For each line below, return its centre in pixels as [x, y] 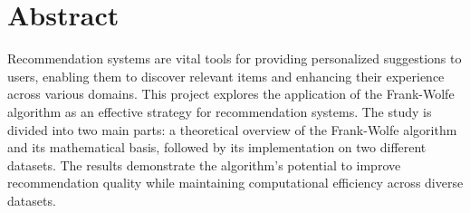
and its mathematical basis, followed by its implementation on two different [217, 147]
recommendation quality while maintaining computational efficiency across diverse [235, 183]
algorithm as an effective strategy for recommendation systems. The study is [220, 111]
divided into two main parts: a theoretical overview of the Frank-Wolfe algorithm [232, 129]
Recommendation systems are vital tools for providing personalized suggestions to [235, 58]
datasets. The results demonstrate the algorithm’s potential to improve [204, 165]
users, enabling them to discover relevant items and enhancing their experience [226, 76]
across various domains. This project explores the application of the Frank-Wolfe [231, 94]
